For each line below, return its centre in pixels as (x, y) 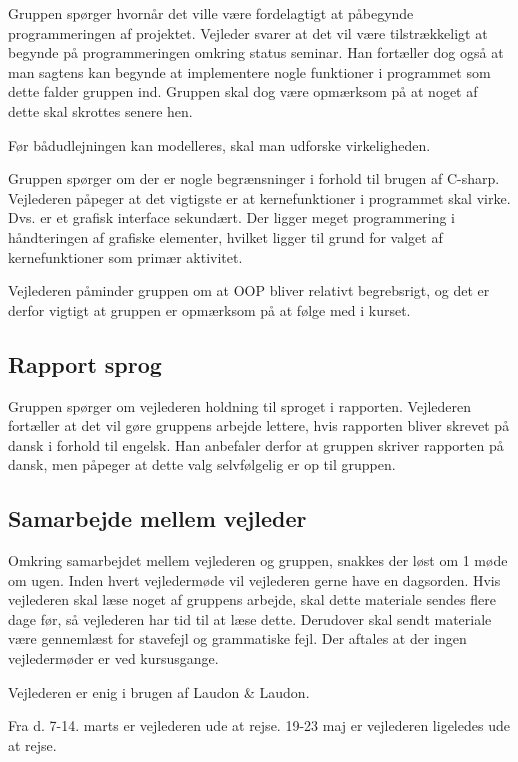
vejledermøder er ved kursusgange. (113, 658)
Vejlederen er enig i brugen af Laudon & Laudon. (159, 691)
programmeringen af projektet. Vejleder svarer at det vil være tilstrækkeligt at (248, 32)
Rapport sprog (85, 363)
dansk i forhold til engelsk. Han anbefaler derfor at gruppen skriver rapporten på (256, 444)
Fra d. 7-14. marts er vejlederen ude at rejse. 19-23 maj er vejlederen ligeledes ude (259, 725)
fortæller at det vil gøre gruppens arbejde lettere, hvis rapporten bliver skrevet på (259, 425)
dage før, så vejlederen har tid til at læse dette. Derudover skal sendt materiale (250, 618)
